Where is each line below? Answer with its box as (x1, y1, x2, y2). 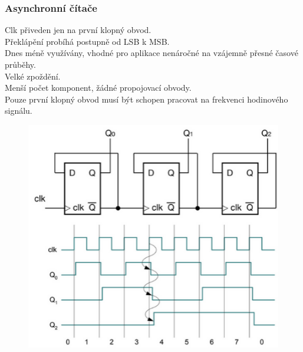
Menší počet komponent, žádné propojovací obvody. (5, 81, 192, 94)
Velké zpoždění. (5, 70, 61, 82)
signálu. (5, 104, 32, 117)
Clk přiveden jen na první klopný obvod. (5, 24, 151, 36)
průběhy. (5, 58, 36, 70)
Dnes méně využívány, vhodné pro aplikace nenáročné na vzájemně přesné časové (5, 47, 298, 59)
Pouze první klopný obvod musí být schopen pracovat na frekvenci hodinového (5, 93, 288, 105)
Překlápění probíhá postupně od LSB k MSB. (5, 35, 170, 47)
